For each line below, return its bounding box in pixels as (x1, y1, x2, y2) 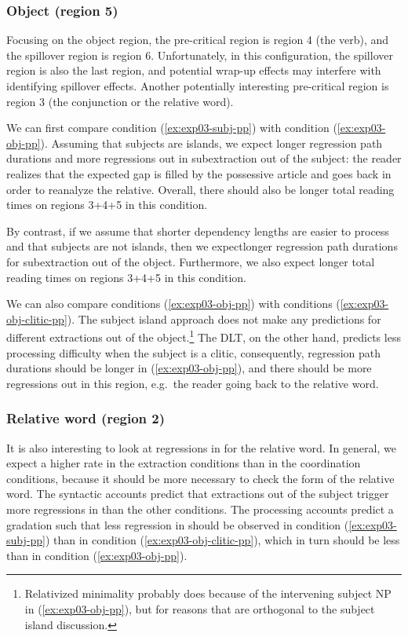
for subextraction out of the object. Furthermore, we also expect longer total (6, 253, 375, 269)
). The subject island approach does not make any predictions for (67, 310, 381, 327)
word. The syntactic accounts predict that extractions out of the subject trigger (6, 485, 389, 502)
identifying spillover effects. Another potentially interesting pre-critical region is (6, 78, 389, 93)
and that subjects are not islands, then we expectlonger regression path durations (6, 238, 398, 254)
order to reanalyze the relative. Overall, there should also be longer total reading (6, 181, 395, 197)
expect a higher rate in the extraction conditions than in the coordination (6, 455, 361, 471)
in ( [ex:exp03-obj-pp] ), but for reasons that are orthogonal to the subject (24, 600, 375, 617)
